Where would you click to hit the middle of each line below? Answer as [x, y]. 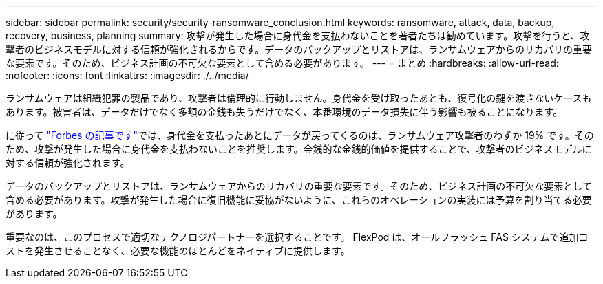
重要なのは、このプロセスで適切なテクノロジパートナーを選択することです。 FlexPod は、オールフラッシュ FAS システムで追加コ [297, 237]
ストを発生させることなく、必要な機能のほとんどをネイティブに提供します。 [178, 251]
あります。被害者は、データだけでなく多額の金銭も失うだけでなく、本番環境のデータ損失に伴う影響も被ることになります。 [284, 112]
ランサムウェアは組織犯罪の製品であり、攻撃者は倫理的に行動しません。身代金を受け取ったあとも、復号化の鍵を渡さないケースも [299, 98]
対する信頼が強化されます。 [68, 163]
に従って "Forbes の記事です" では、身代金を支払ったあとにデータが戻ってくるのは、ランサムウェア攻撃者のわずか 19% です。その [300, 135]
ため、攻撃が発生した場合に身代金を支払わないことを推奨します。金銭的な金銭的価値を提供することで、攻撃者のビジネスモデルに [299, 149]
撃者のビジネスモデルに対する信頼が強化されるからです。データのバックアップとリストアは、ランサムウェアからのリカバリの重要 [299, 49]
